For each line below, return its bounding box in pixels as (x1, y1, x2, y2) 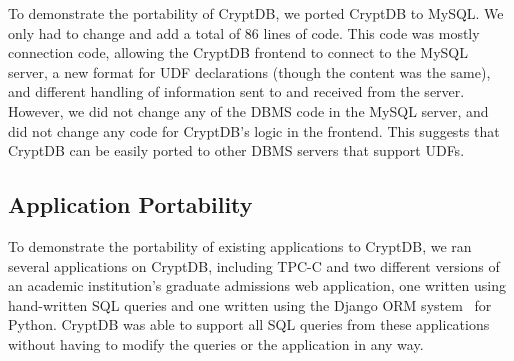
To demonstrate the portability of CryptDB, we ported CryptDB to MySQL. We (8, 3, 504, 23)
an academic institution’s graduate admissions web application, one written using (8, 275, 506, 296)
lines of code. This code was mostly (263, 22, 480, 43)
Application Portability (8, 189, 253, 220)
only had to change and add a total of (8, 22, 241, 43)
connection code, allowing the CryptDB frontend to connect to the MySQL (8, 42, 468, 63)
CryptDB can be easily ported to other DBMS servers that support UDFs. (8, 140, 465, 161)
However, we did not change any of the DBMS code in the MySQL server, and (8, 100, 489, 121)
